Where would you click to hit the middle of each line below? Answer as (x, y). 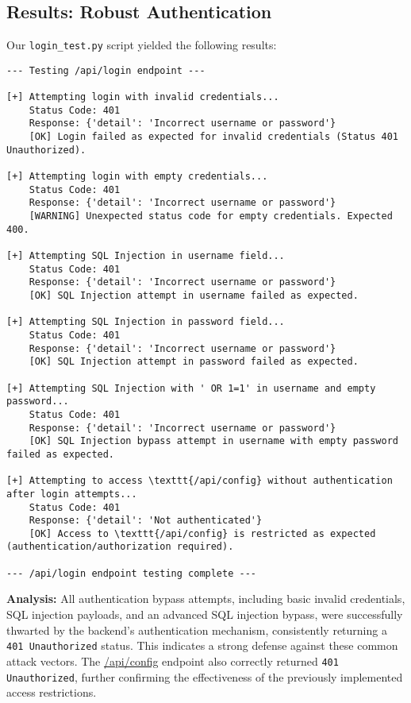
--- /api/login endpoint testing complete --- (131, 573)
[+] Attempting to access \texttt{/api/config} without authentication (200, 481)
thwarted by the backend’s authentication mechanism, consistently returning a (197, 630)
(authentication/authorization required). (120, 547)
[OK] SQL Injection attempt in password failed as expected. (194, 362)
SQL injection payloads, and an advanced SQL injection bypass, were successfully (205, 614)
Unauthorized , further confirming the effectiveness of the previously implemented (205, 676)
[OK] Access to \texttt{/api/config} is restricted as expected (202, 533)
